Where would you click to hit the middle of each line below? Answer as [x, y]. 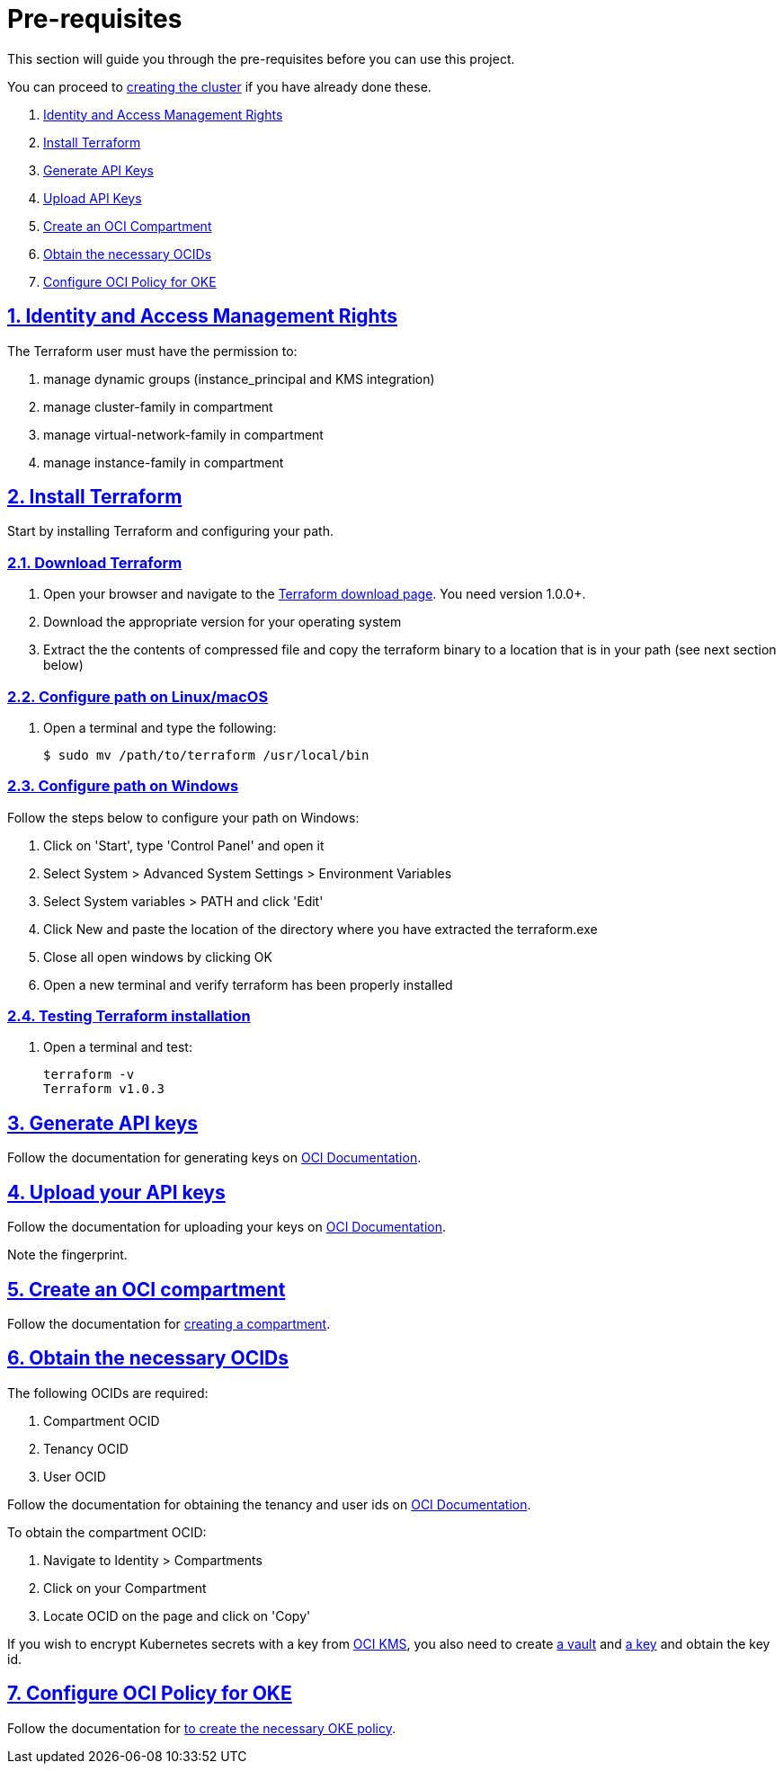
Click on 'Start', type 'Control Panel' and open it [184, 845]
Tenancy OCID [86, 1448]
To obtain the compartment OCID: [107, 1532]
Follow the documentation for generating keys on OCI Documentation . [214, 1158]
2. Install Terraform [95, 497]
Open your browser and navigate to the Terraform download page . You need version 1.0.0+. [315, 594]
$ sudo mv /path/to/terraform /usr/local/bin [206, 755]
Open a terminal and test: [118, 1047]
